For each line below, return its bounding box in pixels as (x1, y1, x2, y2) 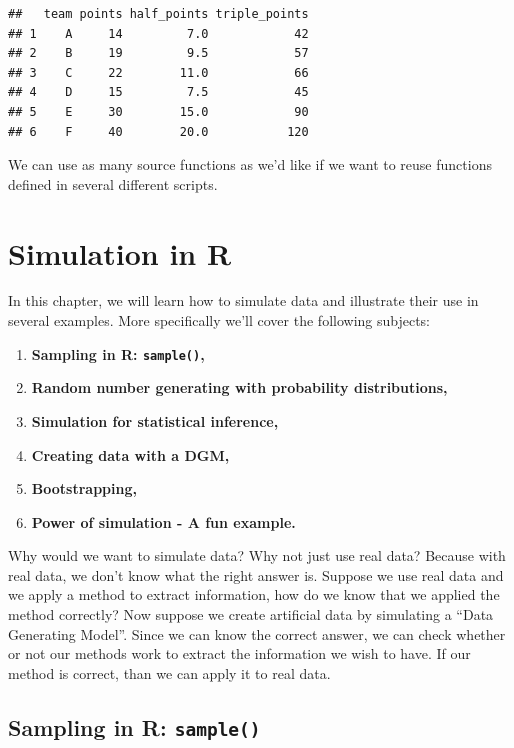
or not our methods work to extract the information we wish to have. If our (8, 643, 471, 664)
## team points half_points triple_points (8, 7, 309, 21)
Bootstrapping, (31, 478, 137, 499)
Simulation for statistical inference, (31, 410, 279, 431)
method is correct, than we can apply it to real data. (8, 662, 331, 683)
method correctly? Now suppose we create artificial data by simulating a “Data (8, 604, 494, 625)
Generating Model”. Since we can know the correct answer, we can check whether (8, 623, 506, 644)
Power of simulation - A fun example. (31, 511, 296, 532)
